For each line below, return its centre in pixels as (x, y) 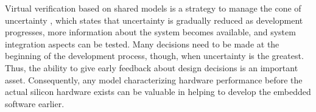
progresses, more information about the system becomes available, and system (150, 32)
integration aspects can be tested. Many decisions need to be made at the (142, 44)
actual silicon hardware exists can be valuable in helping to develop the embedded (158, 92)
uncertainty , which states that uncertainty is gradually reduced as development (154, 20)
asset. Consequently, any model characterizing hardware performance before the (154, 79)
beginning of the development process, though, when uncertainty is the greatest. (154, 56)
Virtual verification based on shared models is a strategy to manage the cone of (153, 8)
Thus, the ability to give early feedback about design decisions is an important (152, 67)
